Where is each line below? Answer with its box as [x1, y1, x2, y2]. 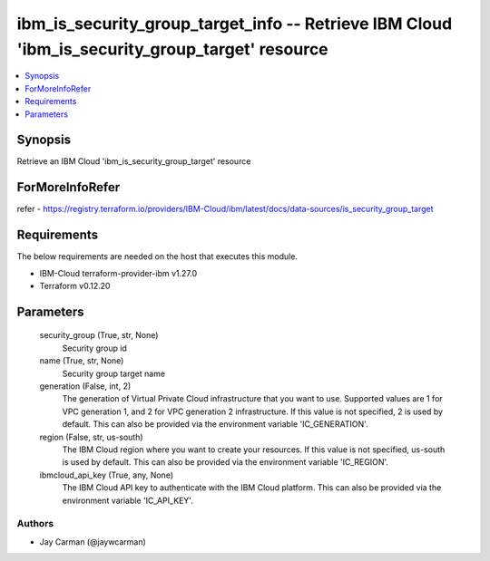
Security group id [62, 343, 127, 353]
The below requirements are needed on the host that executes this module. [16, 251, 299, 262]
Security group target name [62, 368, 166, 379]
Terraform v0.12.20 [39, 281, 111, 292]
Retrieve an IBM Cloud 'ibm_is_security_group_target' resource [16, 156, 251, 167]
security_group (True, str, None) [39, 330, 159, 341]
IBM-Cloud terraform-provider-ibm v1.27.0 [39, 267, 198, 278]
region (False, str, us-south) [39, 431, 144, 442]
